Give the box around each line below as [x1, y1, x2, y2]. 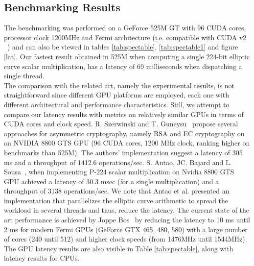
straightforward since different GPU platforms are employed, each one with [4, 90, 230, 100]
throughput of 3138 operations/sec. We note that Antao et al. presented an [4, 186, 230, 196]
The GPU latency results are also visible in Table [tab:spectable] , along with [4, 243, 233, 253]
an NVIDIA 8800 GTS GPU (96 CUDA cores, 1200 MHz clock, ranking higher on [4, 138, 250, 148]
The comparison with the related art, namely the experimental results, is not [4, 80, 235, 90]
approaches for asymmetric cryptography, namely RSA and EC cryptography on [4, 128, 245, 138]
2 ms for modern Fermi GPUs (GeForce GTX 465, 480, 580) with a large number [4, 224, 248, 234]
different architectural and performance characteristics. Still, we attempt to [4, 99, 230, 109]
